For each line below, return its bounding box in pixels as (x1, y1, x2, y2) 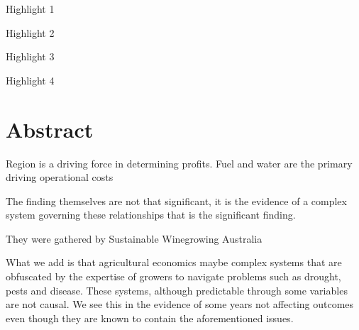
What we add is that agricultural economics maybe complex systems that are (6, 255, 342, 270)
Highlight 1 (6, 1, 55, 16)
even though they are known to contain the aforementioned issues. (6, 310, 294, 325)
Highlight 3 (6, 49, 55, 64)
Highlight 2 (6, 25, 55, 40)
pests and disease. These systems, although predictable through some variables (6, 282, 348, 297)
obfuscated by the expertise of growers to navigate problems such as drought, (6, 269, 341, 284)
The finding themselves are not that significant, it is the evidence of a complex (6, 193, 347, 208)
